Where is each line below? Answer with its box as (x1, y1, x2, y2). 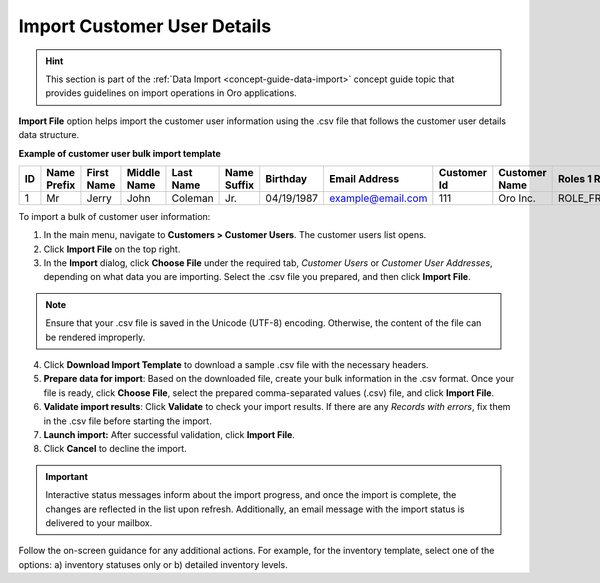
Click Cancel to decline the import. (43, 443, 187, 455)
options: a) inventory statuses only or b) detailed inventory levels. (18, 558, 289, 570)
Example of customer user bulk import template (18, 147, 222, 159)
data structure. (18, 129, 80, 141)
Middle (126, 165, 161, 179)
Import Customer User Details (18, 15, 272, 37)
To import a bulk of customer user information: (18, 210, 211, 222)
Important (45, 470, 89, 482)
